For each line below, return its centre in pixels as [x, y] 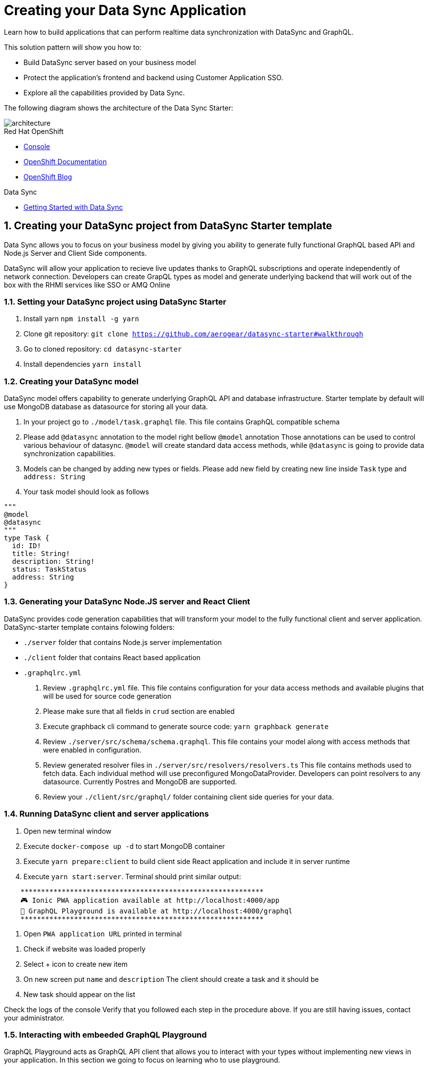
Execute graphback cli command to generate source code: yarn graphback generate [186, 726]
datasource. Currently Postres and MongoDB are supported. [140, 781]
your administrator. [34, 1018]
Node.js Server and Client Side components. [75, 253]
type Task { [27, 538]
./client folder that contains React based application [112, 657]
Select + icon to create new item [76, 964]
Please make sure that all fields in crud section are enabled [139, 711]
